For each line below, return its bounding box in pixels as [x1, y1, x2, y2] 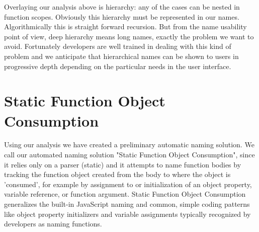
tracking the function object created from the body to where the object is [4, 169, 231, 180]
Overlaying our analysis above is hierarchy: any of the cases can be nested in [4, 2, 240, 12]
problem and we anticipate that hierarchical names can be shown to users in [4, 50, 239, 61]
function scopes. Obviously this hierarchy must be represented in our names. [4, 11, 239, 22]
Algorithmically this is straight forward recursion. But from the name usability [4, 21, 247, 32]
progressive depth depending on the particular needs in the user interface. [4, 61, 231, 71]
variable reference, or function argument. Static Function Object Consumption [4, 189, 246, 199]
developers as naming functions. [4, 218, 102, 229]
